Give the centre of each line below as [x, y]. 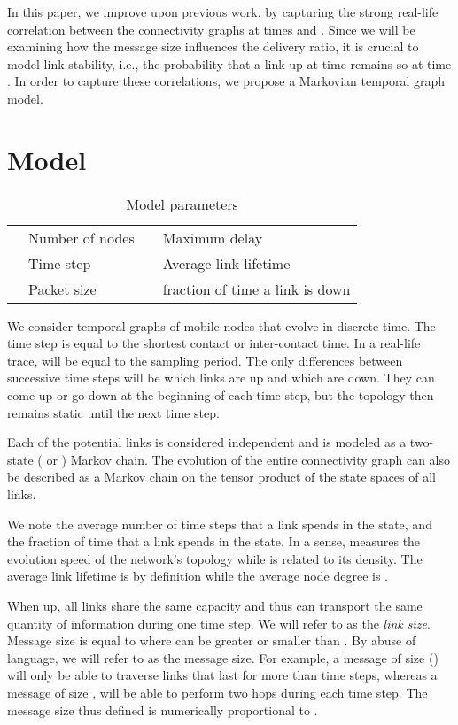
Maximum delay [213, 237]
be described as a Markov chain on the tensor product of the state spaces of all [221, 477]
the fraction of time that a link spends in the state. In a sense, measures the [214, 541]
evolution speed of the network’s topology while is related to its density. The [215, 558]
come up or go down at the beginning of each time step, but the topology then [221, 395]
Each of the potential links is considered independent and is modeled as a [207, 442]
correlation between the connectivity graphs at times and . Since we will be [211, 29]
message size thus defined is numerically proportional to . [163, 710]
